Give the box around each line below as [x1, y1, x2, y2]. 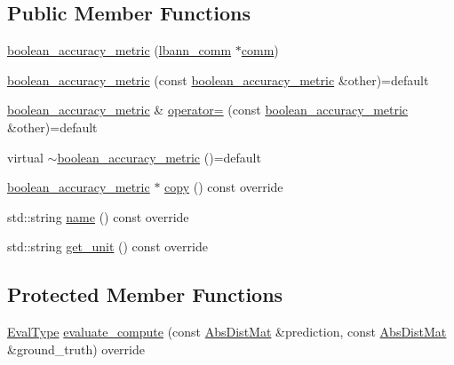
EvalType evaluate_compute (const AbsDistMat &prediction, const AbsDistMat [7, 322, 447, 341]
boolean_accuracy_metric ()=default [57, 147, 261, 166]
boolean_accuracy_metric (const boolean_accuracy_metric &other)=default [7, 70, 429, 89]
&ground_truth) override [7, 339, 145, 358]
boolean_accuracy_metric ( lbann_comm [7, 41, 232, 60]
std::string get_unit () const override [7, 237, 208, 256]
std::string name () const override [7, 207, 189, 226]
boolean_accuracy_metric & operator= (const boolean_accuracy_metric [7, 100, 409, 119]
